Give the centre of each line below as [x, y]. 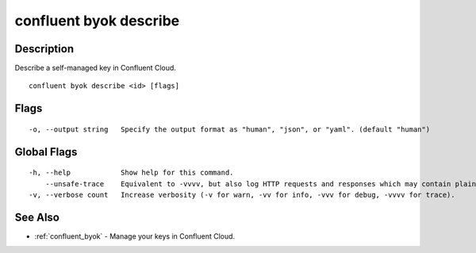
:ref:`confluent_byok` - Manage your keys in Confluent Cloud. [135, 236]
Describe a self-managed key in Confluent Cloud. [95, 68]
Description [44, 49]
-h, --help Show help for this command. [131, 173]
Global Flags [46, 152]
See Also [37, 217]
